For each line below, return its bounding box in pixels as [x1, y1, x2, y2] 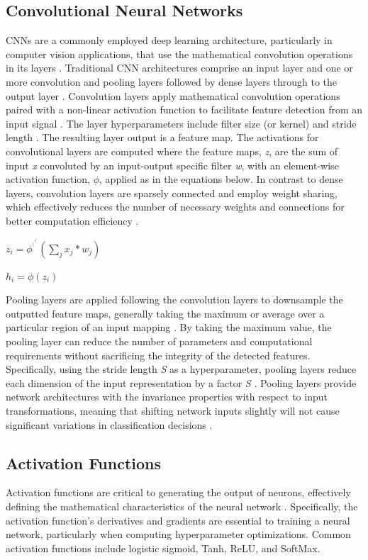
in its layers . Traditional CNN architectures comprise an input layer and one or [6, 60, 353, 75]
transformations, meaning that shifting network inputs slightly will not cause [6, 403, 340, 418]
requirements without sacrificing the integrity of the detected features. [6, 347, 311, 362]
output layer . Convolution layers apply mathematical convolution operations [6, 88, 340, 103]
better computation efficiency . [6, 213, 139, 228]
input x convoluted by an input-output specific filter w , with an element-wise [6, 157, 339, 172]
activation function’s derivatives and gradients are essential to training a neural [6, 513, 350, 527]
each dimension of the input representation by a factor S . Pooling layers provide [6, 375, 357, 390]
